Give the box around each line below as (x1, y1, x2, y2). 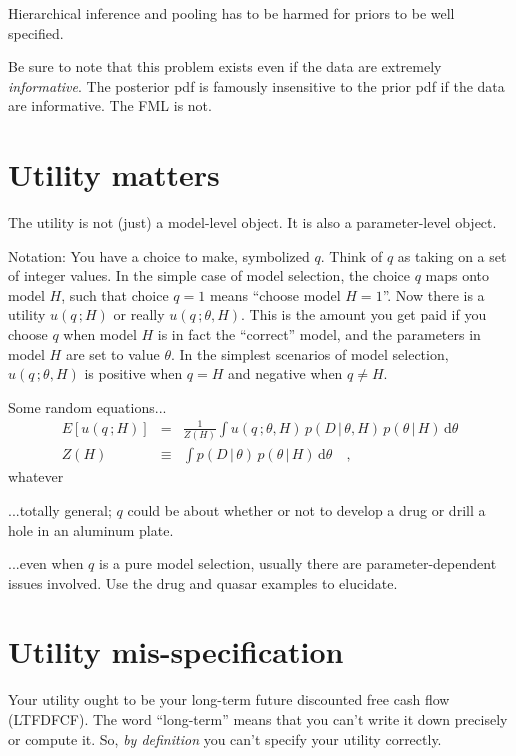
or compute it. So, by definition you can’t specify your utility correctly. (8, 728, 442, 749)
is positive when (84, 363, 183, 384)
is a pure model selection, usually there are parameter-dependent (99, 553, 497, 574)
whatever (8, 466, 64, 487)
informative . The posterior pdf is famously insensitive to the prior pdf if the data (8, 75, 505, 96)
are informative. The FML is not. (8, 95, 212, 116)
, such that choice (61, 284, 169, 305)
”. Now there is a (382, 284, 485, 305)
